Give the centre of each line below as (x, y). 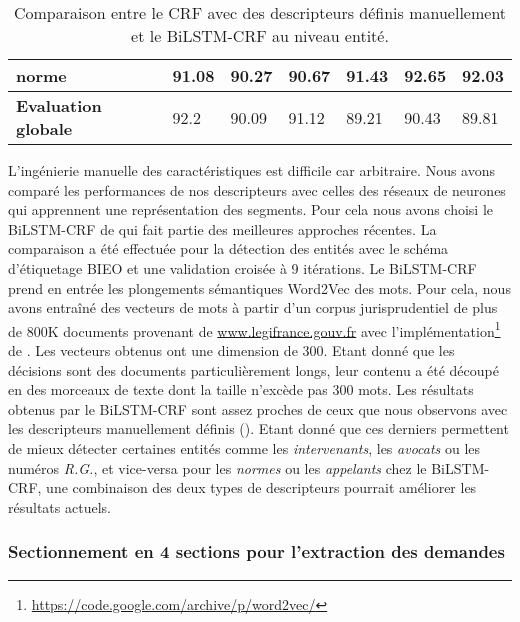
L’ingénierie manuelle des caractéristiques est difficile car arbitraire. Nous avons (252, 170)
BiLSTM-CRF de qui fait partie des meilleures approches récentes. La (222, 228)
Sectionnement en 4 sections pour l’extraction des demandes (256, 551)
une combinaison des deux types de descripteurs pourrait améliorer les (261, 487)
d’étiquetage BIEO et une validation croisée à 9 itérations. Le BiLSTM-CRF (242, 267)
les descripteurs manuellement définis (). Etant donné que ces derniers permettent (258, 428)
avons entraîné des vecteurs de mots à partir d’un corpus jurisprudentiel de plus (253, 307)
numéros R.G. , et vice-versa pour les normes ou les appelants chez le (217, 467)
